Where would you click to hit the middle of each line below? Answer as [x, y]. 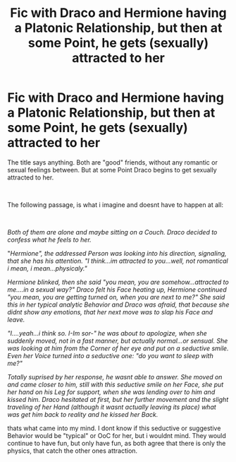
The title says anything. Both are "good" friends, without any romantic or [113, 162]
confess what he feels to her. [49, 239]
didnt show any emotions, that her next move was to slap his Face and [110, 312]
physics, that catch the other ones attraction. [73, 451]
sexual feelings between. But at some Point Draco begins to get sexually [112, 170]
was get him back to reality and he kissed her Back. [83, 414]
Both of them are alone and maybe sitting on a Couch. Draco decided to [112, 232]
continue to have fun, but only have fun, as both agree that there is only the [117, 443]
